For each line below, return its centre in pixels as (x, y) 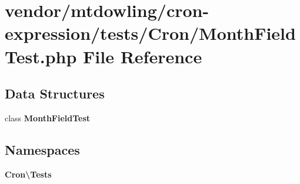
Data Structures (55, 93)
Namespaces (42, 149)
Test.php (41, 56)
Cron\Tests (28, 174)
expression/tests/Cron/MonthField (150, 33)
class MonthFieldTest (48, 117)
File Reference (143, 56)
